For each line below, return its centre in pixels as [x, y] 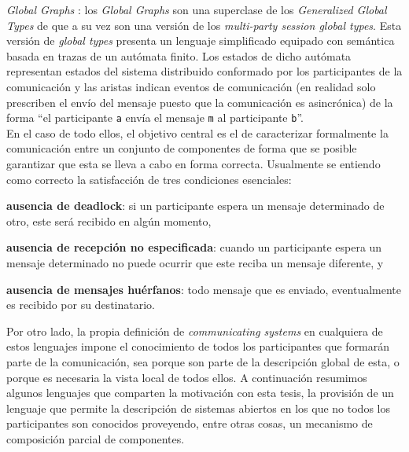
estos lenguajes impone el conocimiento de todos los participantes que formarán [198, 346]
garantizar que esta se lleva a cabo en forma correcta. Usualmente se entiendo [193, 164]
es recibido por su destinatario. [81, 305]
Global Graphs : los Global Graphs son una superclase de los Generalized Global [197, 9]
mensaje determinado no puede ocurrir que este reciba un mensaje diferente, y [195, 262]
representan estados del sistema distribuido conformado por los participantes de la [204, 71]
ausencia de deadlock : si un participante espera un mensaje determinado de [195, 206]
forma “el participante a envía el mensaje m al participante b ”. [155, 118]
